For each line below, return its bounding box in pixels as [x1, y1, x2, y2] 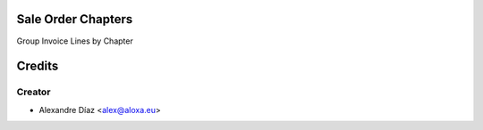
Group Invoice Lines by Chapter [16, 36, 133, 46]
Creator [16, 85, 51, 98]
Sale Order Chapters [16, 12, 133, 27]
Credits [16, 59, 59, 74]
